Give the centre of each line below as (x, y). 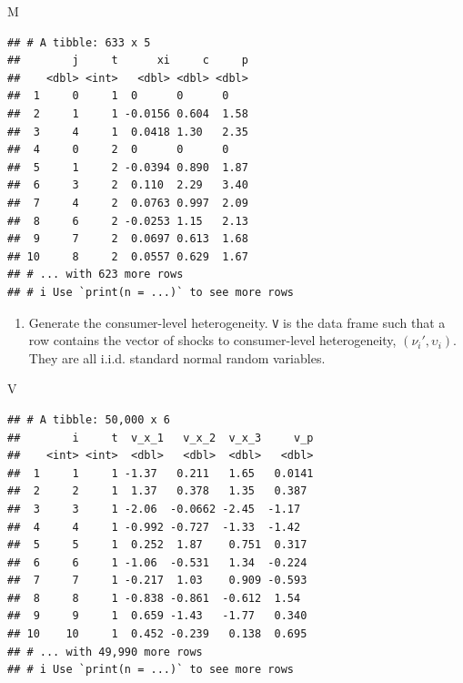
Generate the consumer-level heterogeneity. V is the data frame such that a (237, 322)
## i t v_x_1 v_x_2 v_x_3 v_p (161, 438)
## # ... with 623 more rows (96, 275)
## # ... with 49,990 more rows (105, 652)
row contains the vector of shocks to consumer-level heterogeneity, (212, 340)
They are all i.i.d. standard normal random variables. (177, 357)
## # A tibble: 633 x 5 (79, 42)
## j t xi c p (128, 61)
